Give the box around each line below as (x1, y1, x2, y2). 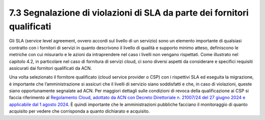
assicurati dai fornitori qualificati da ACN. (9, 65, 92, 71)
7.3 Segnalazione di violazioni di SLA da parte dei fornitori (9, 7, 249, 18)
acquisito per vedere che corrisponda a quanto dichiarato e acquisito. (9, 108, 150, 114)
